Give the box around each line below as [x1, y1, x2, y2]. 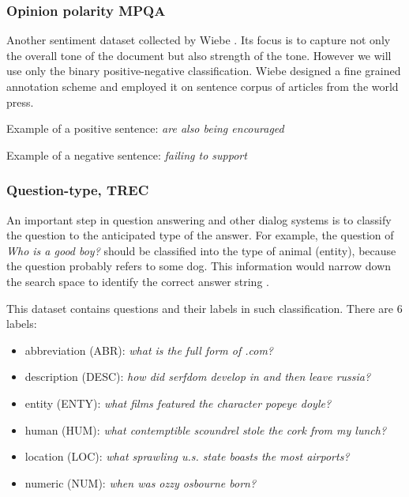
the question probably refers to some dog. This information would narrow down [6, 258, 392, 274]
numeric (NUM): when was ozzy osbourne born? [24, 474, 257, 491]
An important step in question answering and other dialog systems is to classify [6, 211, 392, 228]
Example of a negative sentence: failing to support [6, 146, 247, 163]
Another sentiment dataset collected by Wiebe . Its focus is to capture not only [6, 32, 391, 48]
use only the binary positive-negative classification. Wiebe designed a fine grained [6, 62, 401, 79]
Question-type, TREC [6, 180, 149, 200]
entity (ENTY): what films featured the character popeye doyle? [24, 394, 332, 411]
